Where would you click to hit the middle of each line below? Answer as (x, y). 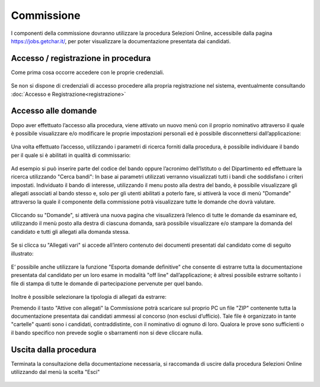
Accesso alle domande (54, 111)
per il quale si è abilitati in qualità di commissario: (71, 155)
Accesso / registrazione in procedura (81, 58)
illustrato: (22, 253)
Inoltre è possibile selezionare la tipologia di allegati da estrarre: (89, 297)
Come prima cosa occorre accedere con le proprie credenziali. (87, 72)
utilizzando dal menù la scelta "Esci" (55, 372)
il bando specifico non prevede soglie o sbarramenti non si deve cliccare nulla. (107, 333)
